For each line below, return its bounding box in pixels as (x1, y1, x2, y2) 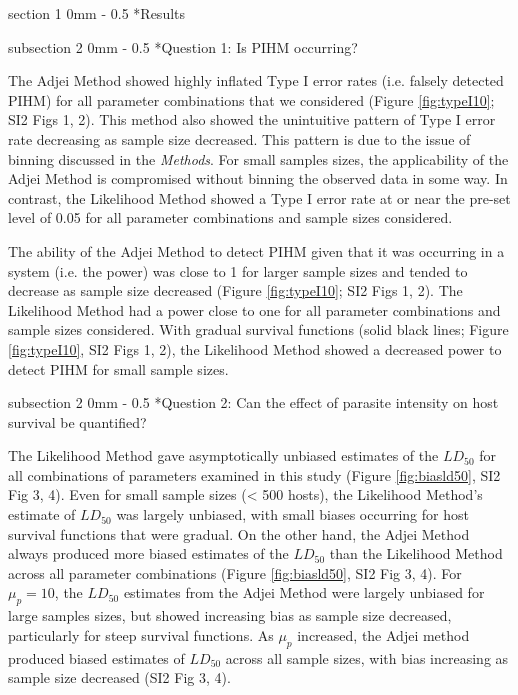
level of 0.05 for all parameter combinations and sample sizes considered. (8, 207, 453, 228)
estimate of (8, 504, 76, 525)
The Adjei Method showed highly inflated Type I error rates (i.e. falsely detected (8, 70, 504, 91)
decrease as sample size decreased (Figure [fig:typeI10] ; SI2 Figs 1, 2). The (8, 280, 463, 301)
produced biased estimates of (8, 647, 185, 668)
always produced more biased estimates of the (8, 543, 289, 564)
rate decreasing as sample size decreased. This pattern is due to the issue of (8, 128, 471, 149)
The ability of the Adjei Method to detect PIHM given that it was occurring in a (8, 240, 505, 261)
